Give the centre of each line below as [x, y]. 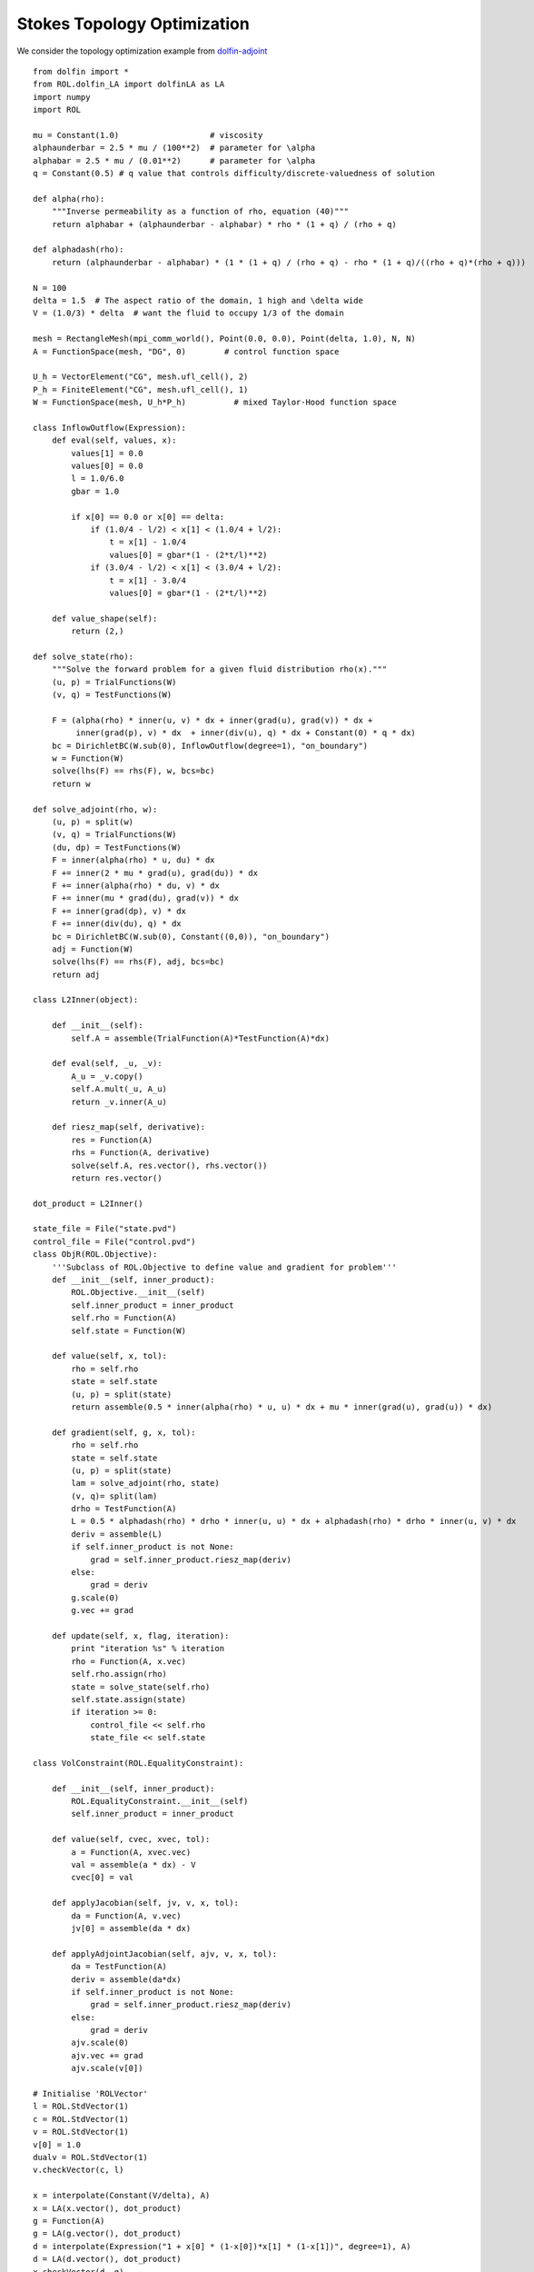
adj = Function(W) [93, 949]
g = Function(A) [69, 2221]
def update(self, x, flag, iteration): [140, 1635]
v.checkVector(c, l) [79, 2170]
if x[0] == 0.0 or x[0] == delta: [148, 517]
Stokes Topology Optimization [133, 24]
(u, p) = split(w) [93, 822]
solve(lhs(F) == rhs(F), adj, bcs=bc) [138, 962]
